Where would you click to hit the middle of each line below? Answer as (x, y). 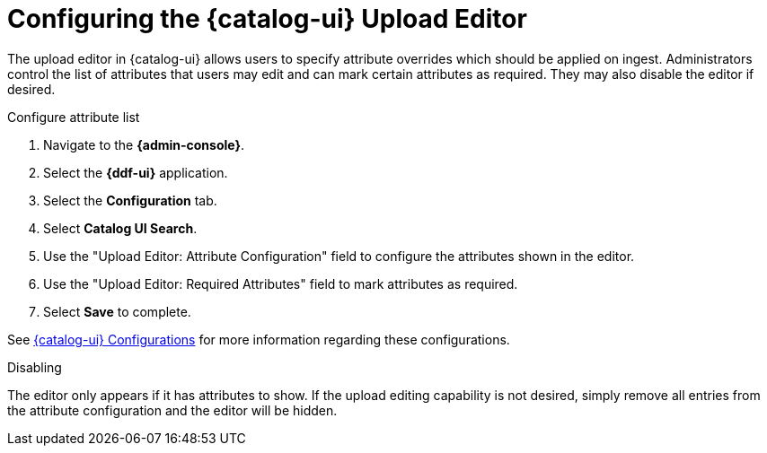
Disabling (35, 367)
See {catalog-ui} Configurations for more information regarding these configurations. (259, 339)
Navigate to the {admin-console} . (144, 144)
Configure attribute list (74, 117)
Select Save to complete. (117, 311)
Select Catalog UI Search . (120, 228)
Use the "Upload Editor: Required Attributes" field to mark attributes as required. (281, 283)
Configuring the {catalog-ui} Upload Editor (267, 19)
